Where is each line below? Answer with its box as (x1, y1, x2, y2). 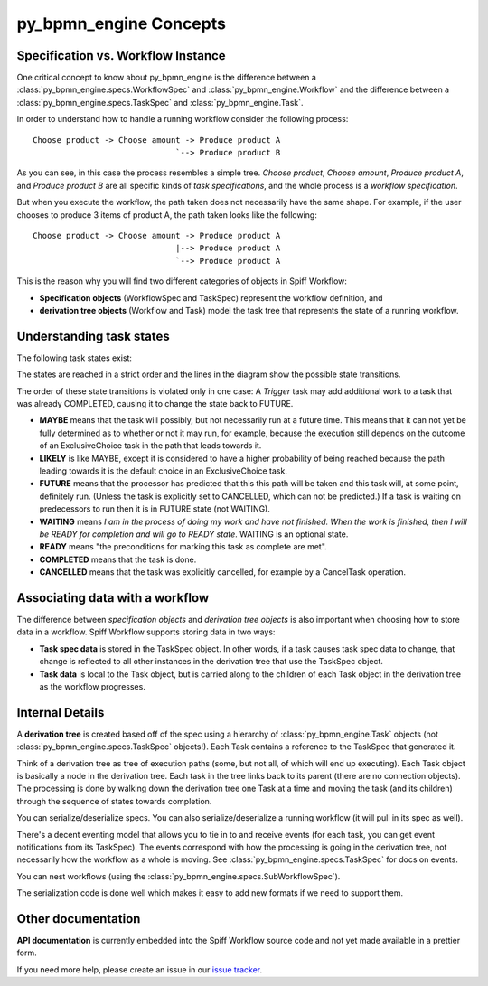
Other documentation (16, 911, 141, 926)
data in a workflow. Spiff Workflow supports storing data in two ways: (16, 626, 276, 637)
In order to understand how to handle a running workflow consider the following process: (16, 114, 349, 125)
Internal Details (16, 705, 105, 720)
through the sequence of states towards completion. (16, 795, 212, 806)
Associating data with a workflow (16, 590, 210, 606)
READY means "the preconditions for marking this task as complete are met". (39, 541, 327, 552)
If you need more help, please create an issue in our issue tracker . (16, 963, 263, 975)
